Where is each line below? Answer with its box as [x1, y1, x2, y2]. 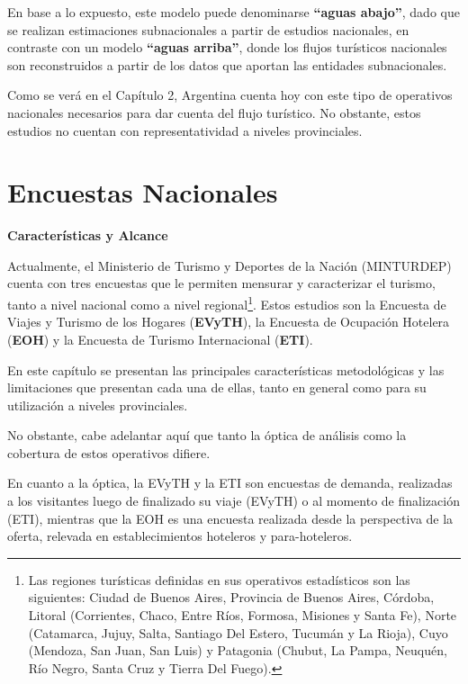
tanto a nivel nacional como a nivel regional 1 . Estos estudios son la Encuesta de [7, 292, 446, 313]
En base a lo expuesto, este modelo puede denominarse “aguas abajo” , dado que [7, 3, 460, 21]
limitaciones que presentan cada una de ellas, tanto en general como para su [7, 378, 427, 397]
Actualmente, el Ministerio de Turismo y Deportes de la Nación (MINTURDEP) [7, 256, 452, 274]
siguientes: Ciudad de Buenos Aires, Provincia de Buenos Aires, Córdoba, [28, 588, 435, 607]
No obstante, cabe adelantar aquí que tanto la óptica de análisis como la [7, 426, 407, 445]
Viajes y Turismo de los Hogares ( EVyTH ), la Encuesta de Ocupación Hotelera [7, 312, 450, 331]
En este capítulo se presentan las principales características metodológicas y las [7, 360, 445, 379]
